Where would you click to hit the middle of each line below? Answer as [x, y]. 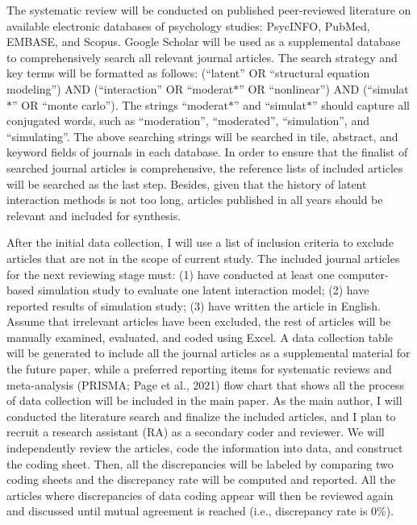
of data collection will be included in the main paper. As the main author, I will [204, 400]
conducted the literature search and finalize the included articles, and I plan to [201, 416]
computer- [363, 274]
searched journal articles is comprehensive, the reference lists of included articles [205, 167]
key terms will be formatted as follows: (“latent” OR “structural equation [188, 73]
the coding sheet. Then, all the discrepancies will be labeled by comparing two [200, 463]
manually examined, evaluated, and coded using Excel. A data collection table [200, 337]
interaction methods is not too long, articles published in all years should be [195, 200]
